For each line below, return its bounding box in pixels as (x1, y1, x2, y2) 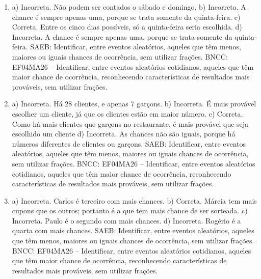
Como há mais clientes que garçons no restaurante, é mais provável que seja (12, 118, 249, 129)
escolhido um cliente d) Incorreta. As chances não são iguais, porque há (12, 128, 236, 139)
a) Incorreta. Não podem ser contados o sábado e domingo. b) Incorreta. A (12, 2, 246, 12)
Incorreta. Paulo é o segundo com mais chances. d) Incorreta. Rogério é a (12, 215, 241, 226)
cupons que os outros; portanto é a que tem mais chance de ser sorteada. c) (12, 205, 248, 216)
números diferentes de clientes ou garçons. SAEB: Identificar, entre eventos (12, 138, 246, 149)
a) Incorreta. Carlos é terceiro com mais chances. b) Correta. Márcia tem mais (12, 195, 257, 206)
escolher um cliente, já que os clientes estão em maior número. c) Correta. (12, 108, 243, 119)
